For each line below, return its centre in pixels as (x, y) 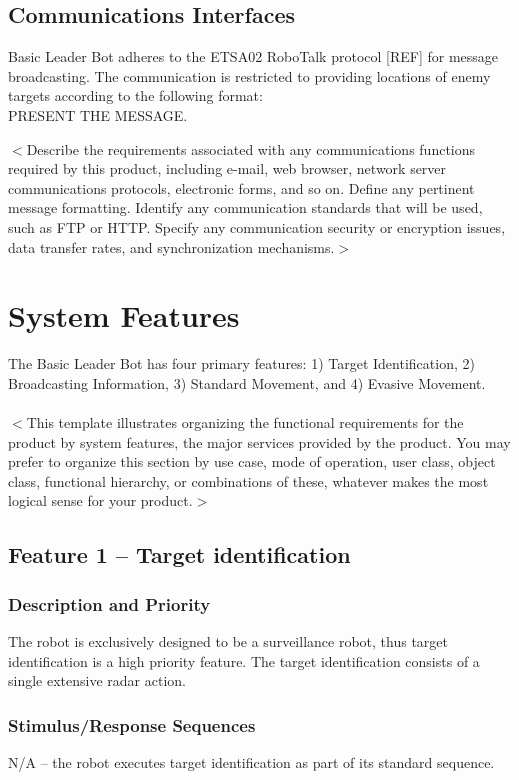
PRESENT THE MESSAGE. (98, 114)
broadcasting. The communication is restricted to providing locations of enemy (249, 75)
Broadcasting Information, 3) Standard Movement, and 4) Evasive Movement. (247, 382)
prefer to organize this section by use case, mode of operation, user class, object (252, 461)
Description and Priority (109, 603)
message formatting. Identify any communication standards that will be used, (245, 207)
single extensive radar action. (97, 680)
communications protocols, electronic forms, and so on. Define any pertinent (241, 187)
